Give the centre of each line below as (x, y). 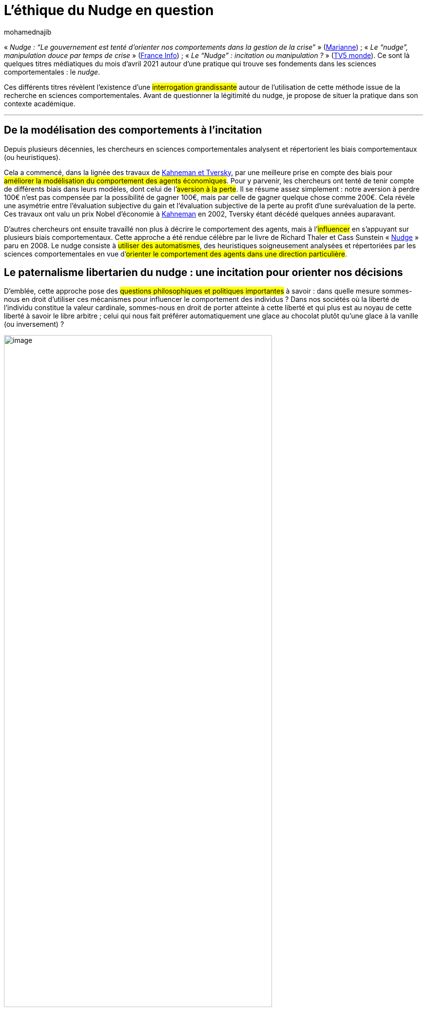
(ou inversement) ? (34, 324)
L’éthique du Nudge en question (109, 10)
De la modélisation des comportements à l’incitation (133, 130)
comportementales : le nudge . (52, 72)
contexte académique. (40, 103)
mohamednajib (28, 32)
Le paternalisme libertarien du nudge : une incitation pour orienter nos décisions (204, 273)
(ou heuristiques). (32, 157)
